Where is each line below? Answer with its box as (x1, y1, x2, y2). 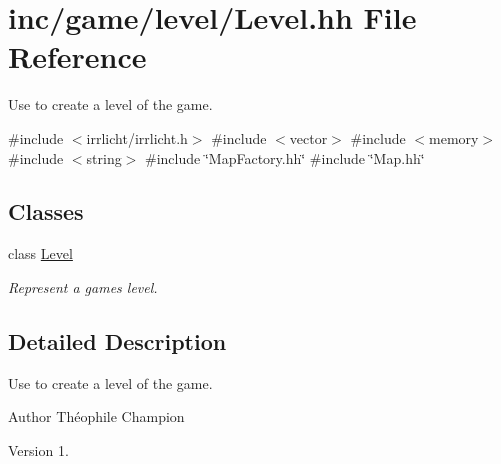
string (86, 147, 122, 168)
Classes (8, 196, 84, 227)
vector (289, 127, 328, 148)
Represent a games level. (8, 276, 158, 297)
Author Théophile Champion (8, 406, 185, 427)
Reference (8, 36, 147, 77)
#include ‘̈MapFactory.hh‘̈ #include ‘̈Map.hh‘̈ (145, 147, 425, 168)
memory (429, 127, 479, 148)
